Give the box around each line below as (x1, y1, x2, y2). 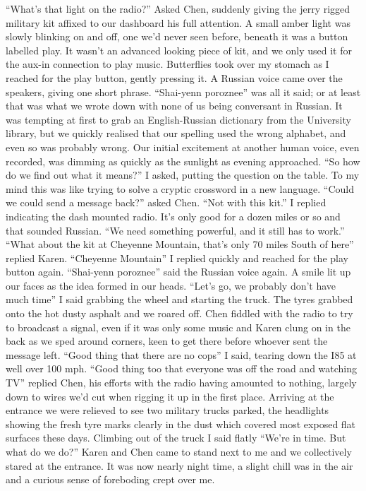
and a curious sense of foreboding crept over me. (6, 472, 215, 487)
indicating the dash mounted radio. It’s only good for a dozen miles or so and (6, 208, 341, 223)
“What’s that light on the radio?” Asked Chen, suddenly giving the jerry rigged (6, 1, 350, 16)
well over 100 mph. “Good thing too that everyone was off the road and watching (6, 361, 358, 376)
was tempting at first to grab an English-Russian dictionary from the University (6, 112, 351, 126)
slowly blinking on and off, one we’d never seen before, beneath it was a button (6, 29, 348, 44)
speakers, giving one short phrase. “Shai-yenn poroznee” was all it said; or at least (6, 84, 361, 99)
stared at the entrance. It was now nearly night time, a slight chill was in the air (6, 458, 353, 473)
